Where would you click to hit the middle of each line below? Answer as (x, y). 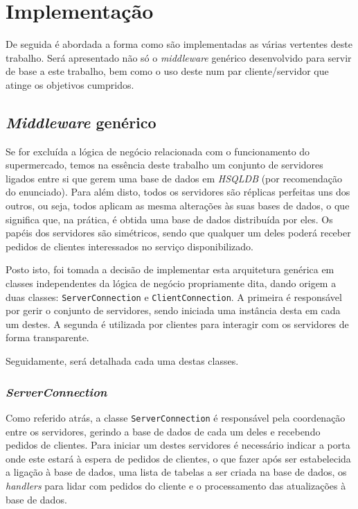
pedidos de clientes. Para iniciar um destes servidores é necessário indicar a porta (178, 445)
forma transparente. (47, 337)
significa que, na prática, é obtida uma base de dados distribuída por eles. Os (169, 219)
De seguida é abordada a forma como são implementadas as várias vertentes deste (179, 44)
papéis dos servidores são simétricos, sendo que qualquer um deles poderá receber (178, 233)
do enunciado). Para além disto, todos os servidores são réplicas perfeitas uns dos (178, 192)
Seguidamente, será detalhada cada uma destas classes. (122, 361)
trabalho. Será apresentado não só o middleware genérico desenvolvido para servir (179, 57)
